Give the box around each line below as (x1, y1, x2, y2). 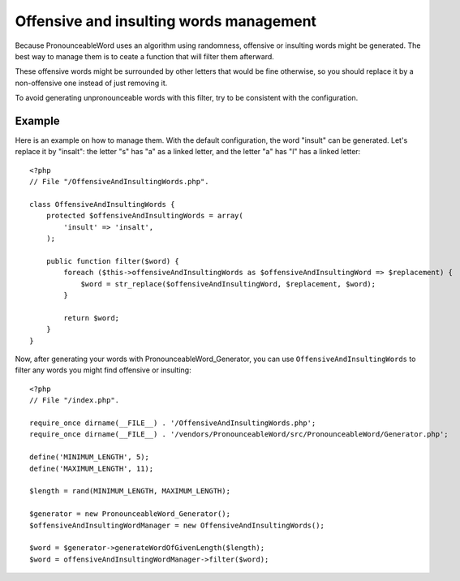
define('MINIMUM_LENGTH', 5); (29, 453, 150, 462)
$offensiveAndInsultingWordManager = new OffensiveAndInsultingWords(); (29, 520, 325, 530)
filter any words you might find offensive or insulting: (15, 365, 191, 375)
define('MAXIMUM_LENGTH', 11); (29, 463, 154, 473)
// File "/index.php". (29, 396, 120, 405)
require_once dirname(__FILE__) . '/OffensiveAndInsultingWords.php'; (29, 419, 316, 428)
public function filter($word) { (45, 256, 180, 265)
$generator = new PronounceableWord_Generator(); (29, 510, 231, 519)
